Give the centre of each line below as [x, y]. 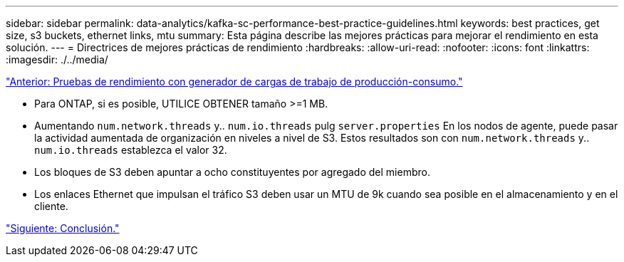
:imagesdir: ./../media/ [57, 59]
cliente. [51, 206]
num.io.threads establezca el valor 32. [131, 150]
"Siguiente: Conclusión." [63, 228]
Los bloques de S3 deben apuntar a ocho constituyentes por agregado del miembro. [232, 172]
